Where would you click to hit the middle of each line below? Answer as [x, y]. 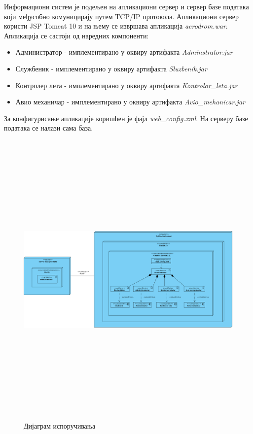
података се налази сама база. [49, 128]
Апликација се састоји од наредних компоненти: [76, 35]
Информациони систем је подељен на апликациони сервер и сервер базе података [126, 6]
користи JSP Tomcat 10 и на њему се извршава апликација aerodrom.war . [116, 26]
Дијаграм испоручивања [60, 426]
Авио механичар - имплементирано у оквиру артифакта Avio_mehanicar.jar [130, 102]
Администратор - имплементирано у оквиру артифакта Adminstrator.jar [124, 52]
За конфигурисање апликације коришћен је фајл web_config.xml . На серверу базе [126, 118]
